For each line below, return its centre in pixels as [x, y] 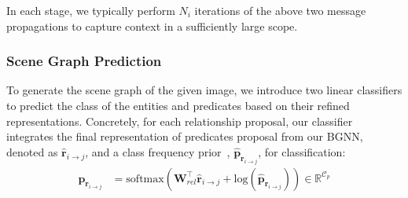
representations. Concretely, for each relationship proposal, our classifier [180, 121]
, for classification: [302, 151]
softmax [145, 179]
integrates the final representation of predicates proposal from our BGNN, [185, 136]
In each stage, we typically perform [91, 10]
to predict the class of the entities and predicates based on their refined [178, 105]
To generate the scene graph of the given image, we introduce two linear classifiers [204, 90]
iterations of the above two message [280, 10]
